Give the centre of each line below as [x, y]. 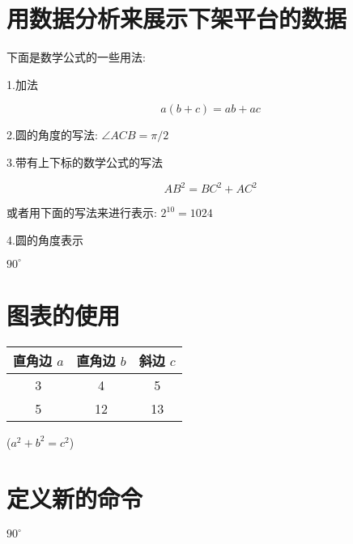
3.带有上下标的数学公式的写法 [85, 161]
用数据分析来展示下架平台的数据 [177, 18]
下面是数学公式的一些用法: [76, 57]
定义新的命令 [75, 497]
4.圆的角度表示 [45, 239]
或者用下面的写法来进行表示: [82, 212]
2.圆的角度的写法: [52, 135]
